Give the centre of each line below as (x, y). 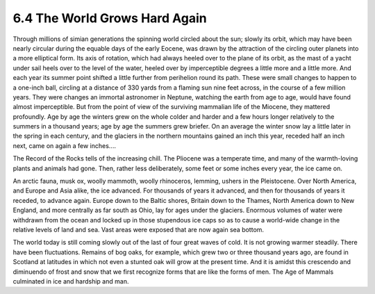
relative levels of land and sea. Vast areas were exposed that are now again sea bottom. (138, 229)
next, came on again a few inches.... (64, 145)
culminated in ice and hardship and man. (71, 281)
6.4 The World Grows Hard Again (110, 18)
